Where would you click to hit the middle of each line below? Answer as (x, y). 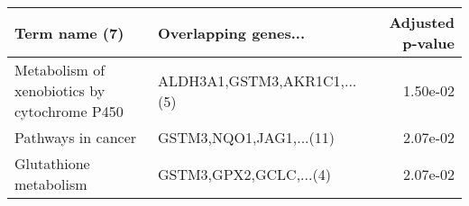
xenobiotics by (60, 90)
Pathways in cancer (76, 137)
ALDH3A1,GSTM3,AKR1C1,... (257, 80)
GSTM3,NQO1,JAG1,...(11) (246, 137)
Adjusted (422, 22)
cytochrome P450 (69, 111)
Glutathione (52, 163)
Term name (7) (69, 32)
